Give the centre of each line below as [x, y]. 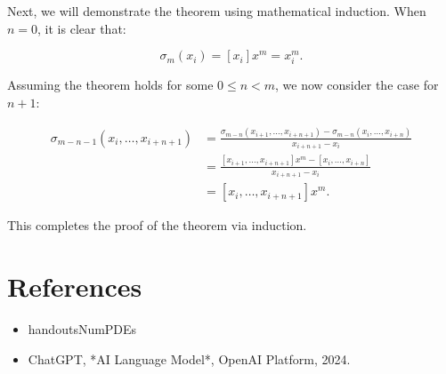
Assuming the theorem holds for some [110, 85]
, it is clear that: [82, 28]
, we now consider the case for [357, 85]
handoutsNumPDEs [82, 328]
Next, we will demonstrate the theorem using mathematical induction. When [217, 11]
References [75, 286]
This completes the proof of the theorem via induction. [157, 225]
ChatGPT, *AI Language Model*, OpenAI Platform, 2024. [189, 358]
